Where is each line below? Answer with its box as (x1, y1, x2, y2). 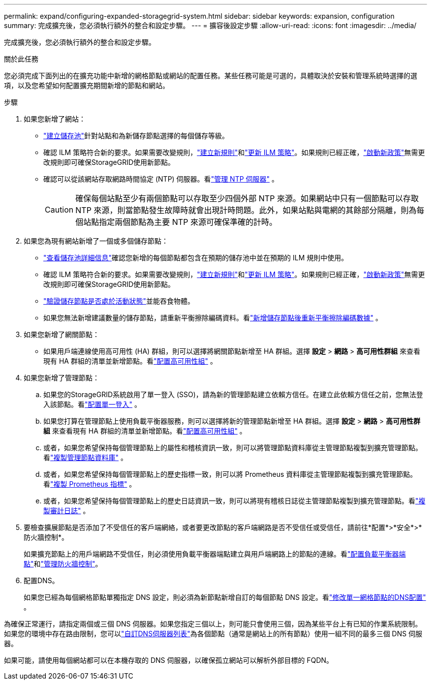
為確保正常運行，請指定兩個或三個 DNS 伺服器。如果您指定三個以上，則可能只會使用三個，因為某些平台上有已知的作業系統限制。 (4, 620, 422, 628)
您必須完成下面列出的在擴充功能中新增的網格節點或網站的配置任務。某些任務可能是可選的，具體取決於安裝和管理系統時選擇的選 (4, 71, 417, 80)
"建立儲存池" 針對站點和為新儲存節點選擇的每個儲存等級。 (43, 131, 229, 140)
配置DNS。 (24, 576, 59, 585)
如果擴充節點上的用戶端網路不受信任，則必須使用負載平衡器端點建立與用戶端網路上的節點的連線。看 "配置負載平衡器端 (24, 550, 406, 558)
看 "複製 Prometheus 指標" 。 (43, 480, 136, 488)
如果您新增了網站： (24, 115, 86, 123)
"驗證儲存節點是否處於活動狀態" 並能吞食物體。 (43, 297, 195, 305)
